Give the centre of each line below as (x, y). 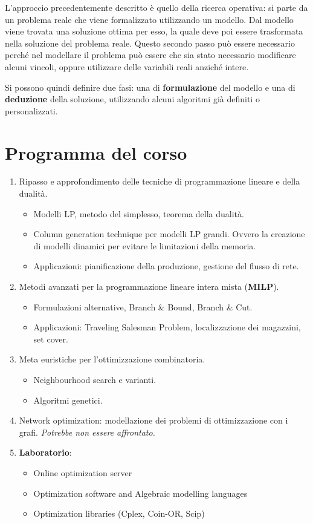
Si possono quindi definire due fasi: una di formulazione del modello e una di (150, 87)
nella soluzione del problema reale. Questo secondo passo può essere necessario (150, 43)
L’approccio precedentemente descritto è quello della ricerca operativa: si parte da (156, 7)
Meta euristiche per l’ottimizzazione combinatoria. (112, 359)
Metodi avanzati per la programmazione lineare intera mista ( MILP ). (149, 287)
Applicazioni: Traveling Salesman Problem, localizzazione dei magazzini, (167, 327)
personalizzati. (31, 110)
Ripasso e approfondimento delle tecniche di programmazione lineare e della (160, 181)
